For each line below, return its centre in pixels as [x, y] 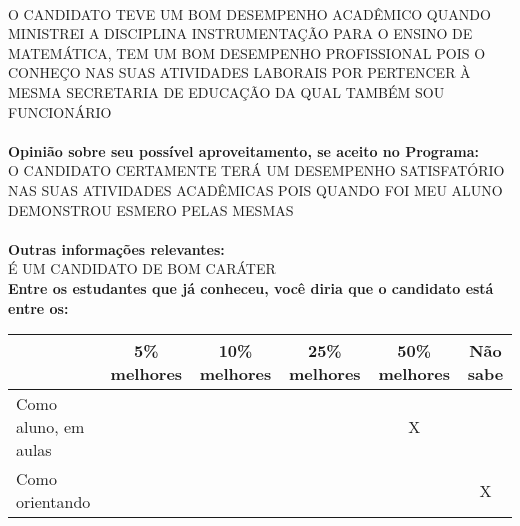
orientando [53, 502]
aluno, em [50, 427]
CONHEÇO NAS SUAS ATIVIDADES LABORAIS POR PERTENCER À [239, 72]
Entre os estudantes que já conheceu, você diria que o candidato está [251, 287]
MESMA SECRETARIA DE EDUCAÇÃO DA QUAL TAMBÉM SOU [226, 91]
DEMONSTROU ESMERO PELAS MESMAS [151, 209]
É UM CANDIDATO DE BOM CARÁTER [142, 268]
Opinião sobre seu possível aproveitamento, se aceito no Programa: [244, 150]
